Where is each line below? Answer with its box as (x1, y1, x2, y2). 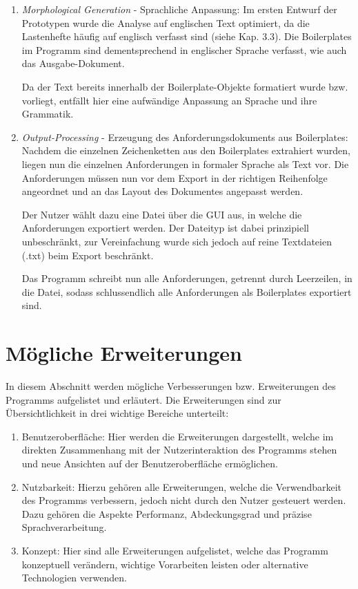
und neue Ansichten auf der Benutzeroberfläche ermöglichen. (21, 456, 278, 470)
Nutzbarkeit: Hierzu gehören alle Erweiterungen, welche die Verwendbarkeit (21, 479, 342, 494)
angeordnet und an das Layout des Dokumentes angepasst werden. (21, 184, 304, 198)
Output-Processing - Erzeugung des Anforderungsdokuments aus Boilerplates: (21, 129, 348, 144)
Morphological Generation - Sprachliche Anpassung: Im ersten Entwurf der (21, 2, 337, 16)
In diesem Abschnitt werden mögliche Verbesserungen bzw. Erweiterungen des (6, 379, 336, 393)
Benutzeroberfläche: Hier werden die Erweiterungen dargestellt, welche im (21, 429, 334, 443)
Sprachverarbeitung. (21, 520, 107, 534)
